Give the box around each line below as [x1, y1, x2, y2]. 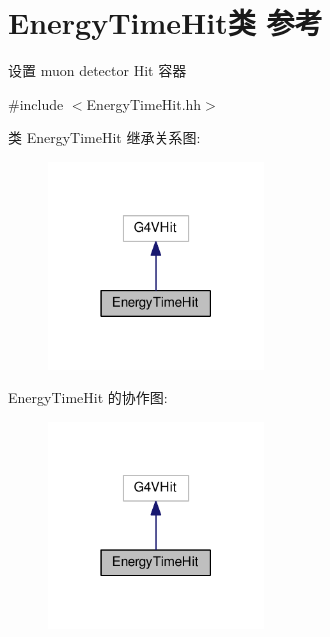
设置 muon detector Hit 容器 [8, 60, 187, 81]
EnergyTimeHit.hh [86, 93, 202, 114]
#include [8, 93, 64, 114]
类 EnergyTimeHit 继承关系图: [8, 127, 201, 148]
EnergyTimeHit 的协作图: [8, 387, 168, 408]
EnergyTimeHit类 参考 [8, 2, 323, 43]
